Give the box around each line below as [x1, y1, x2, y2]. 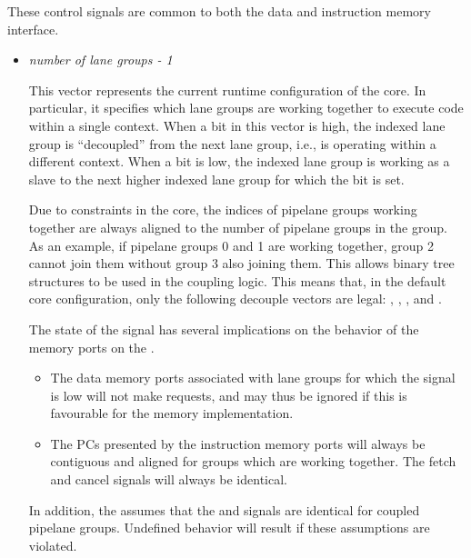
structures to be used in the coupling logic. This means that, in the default [28, 271, 446, 290]
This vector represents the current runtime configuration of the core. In [28, 80, 426, 99]
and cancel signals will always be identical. [50, 470, 287, 489]
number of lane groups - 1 [28, 50, 173, 69]
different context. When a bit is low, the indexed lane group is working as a [28, 152, 450, 171]
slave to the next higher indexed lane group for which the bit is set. [28, 169, 405, 188]
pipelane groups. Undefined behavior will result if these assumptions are [28, 518, 430, 537]
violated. [28, 535, 77, 554]
